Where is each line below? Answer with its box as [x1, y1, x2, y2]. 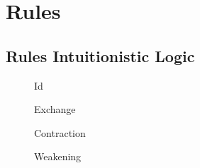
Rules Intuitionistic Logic [6, 44, 195, 66]
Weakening [34, 149, 82, 164]
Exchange [34, 102, 76, 116]
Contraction [34, 125, 86, 140]
